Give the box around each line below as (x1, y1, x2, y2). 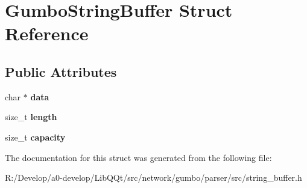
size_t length (5, 111, 57, 123)
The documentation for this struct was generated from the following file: (5, 151, 272, 163)
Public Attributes (5, 62, 117, 80)
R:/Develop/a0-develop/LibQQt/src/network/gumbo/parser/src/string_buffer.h (5, 171, 302, 184)
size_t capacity (5, 130, 66, 143)
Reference (5, 21, 89, 46)
